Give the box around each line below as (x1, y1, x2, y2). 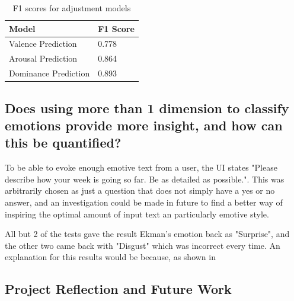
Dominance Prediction (9, 67, 90, 79)
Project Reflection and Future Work (5, 280, 232, 298)
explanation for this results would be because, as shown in (5, 251, 216, 263)
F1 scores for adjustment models (12, 2, 131, 14)
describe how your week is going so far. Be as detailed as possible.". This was (5, 172, 285, 185)
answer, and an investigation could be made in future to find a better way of (5, 196, 283, 208)
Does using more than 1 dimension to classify (5, 98, 289, 117)
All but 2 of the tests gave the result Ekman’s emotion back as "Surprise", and (5, 228, 290, 240)
